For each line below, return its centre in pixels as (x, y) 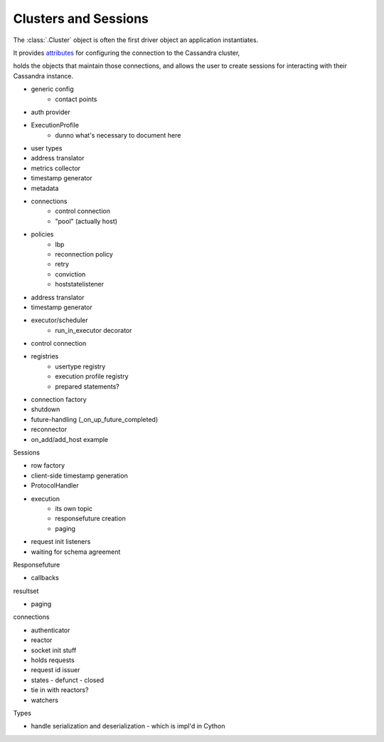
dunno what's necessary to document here (118, 135)
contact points (76, 99)
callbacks (45, 578)
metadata (45, 188)
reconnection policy (84, 254)
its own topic (74, 508)
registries (45, 356)
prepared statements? (87, 386)
